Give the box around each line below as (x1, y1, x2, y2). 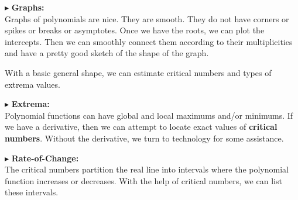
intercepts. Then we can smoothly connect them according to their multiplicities (5, 35, 293, 47)
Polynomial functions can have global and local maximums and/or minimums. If (5, 109, 293, 121)
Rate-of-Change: (11, 151, 79, 164)
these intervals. (5, 186, 59, 198)
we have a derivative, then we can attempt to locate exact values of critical (5, 120, 278, 133)
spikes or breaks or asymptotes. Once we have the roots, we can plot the (5, 24, 265, 36)
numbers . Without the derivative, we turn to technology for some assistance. (5, 132, 284, 144)
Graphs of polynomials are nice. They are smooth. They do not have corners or (5, 12, 289, 25)
